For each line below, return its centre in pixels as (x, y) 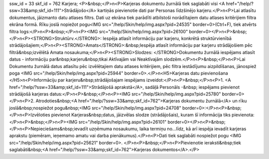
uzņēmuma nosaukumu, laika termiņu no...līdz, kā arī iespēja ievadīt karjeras (168, 129)
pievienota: (243, 115)
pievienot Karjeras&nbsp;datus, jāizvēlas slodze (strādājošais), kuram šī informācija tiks (141, 115)
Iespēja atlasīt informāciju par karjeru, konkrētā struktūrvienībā (167, 38)
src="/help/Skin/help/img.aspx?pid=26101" (123, 122)
